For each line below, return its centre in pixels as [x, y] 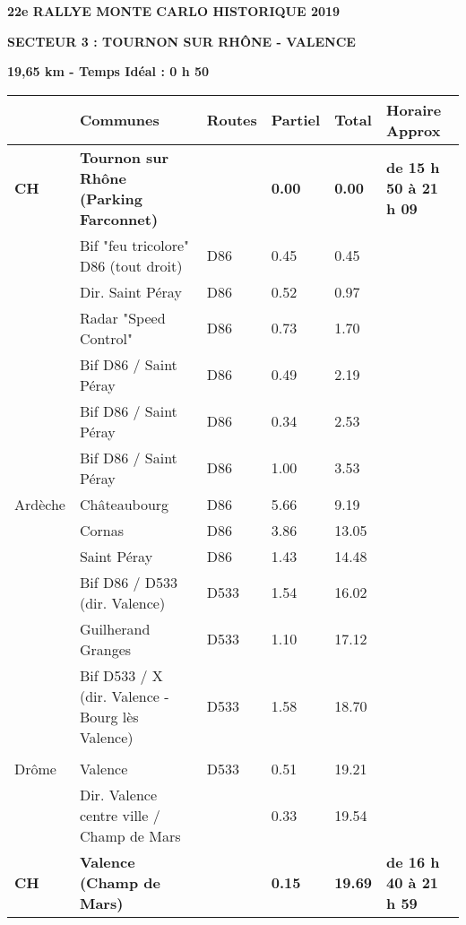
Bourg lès [109, 716]
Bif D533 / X [121, 675]
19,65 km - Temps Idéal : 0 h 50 [108, 71]
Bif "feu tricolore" [134, 245]
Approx [414, 130]
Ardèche [40, 504]
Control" [106, 338]
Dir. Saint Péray [130, 291]
